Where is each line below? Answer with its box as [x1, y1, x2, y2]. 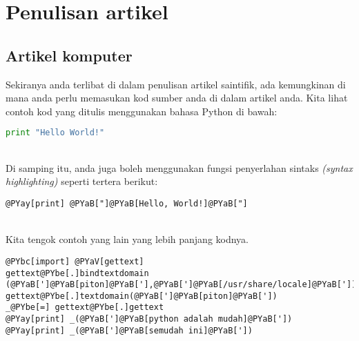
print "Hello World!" [6, 128, 105, 138]
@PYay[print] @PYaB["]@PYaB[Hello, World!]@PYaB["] [6, 199, 248, 209]
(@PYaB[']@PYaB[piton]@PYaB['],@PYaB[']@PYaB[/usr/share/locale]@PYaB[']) [6, 280, 357, 290]
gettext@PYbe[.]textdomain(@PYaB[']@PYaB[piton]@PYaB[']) [6, 291, 278, 301]
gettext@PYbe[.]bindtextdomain [6, 268, 149, 278]
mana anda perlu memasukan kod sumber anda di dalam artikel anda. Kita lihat [6, 90, 348, 105]
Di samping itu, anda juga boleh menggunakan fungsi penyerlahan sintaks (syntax [6, 160, 353, 175]
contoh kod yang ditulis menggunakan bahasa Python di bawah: [6, 104, 278, 118]
